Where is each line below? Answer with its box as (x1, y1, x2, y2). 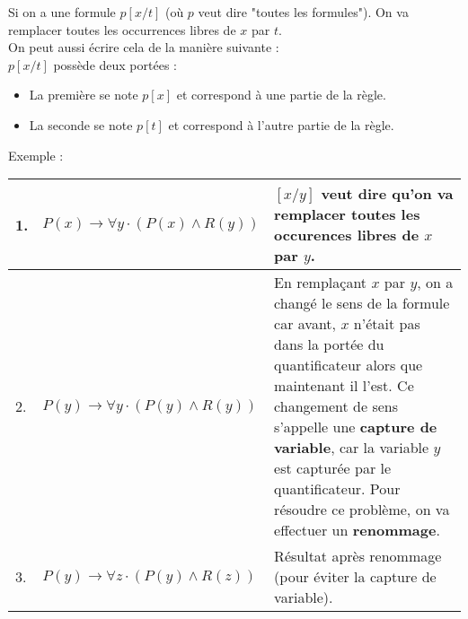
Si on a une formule (8, 3, 116, 21)
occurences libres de (274, 224, 419, 246)
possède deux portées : (53, 55, 177, 74)
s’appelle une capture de (274, 416, 437, 438)
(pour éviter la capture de (274, 566, 437, 588)
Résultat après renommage (274, 545, 442, 567)
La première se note (29, 85, 138, 104)
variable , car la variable (274, 437, 429, 458)
